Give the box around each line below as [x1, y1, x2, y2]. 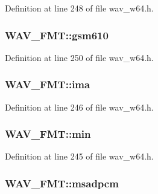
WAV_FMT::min [5, 126, 91, 141]
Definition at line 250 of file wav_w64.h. [5, 51, 154, 63]
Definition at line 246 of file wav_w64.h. [5, 100, 154, 113]
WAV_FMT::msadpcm [5, 175, 119, 190]
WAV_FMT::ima [5, 77, 90, 92]
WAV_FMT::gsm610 [5, 27, 109, 42]
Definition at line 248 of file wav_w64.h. [5, 2, 154, 14]
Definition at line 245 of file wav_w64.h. [5, 150, 154, 163]
